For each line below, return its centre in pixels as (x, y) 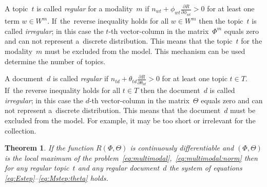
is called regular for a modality (85, 8)
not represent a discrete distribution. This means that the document (113, 110)
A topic (16, 8)
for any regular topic (37, 168)
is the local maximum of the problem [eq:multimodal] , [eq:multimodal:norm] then (131, 157)
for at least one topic (195, 78)
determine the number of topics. (55, 61)
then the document (170, 90)
